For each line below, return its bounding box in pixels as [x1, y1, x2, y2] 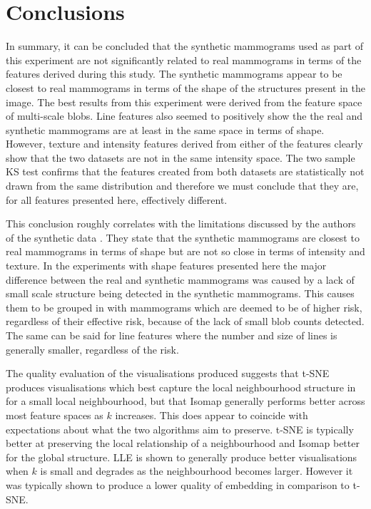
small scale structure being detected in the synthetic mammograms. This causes [6, 286, 355, 301]
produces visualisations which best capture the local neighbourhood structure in [6, 379, 356, 394]
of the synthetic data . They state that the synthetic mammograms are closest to [6, 230, 360, 245]
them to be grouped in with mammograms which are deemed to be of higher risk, [6, 299, 362, 314]
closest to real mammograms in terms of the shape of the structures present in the [6, 80, 365, 95]
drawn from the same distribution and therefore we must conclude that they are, [6, 178, 359, 193]
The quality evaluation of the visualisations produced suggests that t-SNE [6, 366, 330, 381]
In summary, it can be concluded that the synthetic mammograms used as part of [6, 38, 363, 53]
